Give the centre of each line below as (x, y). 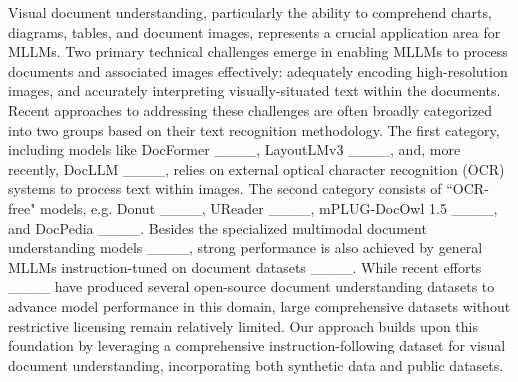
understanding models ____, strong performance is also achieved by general (245, 247)
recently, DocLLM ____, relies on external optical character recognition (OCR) (256, 168)
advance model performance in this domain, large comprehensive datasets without (259, 305)
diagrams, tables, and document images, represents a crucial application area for (254, 31)
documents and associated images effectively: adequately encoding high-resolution (258, 70)
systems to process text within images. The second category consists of (225, 188)
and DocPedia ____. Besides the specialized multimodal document (217, 227)
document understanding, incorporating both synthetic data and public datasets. (256, 364)
